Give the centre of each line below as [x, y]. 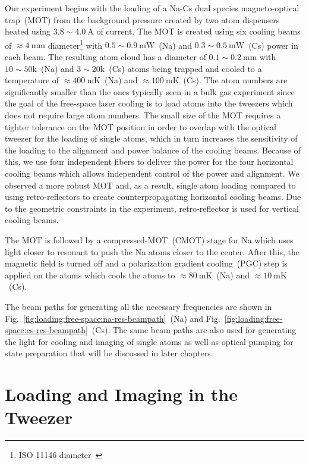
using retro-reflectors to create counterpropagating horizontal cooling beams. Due [153, 197]
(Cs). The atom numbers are [235, 80]
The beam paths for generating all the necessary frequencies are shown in [138, 306]
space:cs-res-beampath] [46, 330]
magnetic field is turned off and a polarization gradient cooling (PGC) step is [146, 263]
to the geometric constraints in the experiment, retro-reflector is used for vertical [152, 208]
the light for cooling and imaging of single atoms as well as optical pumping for [149, 341]
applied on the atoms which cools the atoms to [90, 275]
